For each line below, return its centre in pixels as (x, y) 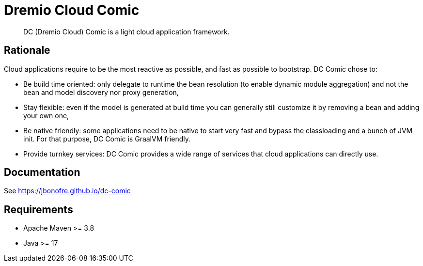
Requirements (39, 209)
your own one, (46, 115)
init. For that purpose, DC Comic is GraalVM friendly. (107, 139)
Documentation (42, 172)
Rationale (27, 50)
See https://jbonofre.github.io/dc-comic (67, 191)
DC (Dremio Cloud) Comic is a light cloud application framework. (126, 31)
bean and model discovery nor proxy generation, (101, 92)
